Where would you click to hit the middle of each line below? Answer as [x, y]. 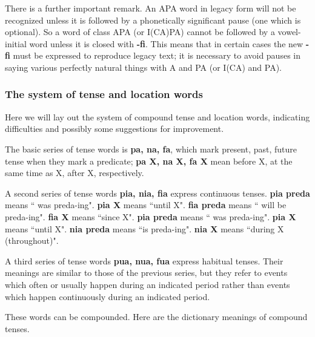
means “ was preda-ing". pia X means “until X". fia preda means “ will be [146, 205]
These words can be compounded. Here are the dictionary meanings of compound [156, 317]
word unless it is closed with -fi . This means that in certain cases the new [166, 43]
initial [16, 43]
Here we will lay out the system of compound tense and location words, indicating [157, 116]
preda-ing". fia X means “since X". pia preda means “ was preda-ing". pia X [151, 216]
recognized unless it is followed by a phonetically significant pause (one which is [153, 20]
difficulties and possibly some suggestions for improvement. [114, 129]
